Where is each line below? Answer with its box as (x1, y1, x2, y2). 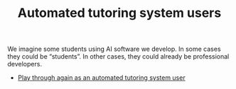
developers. (7, 60, 43, 69)
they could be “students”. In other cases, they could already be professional (7, 52, 230, 61)
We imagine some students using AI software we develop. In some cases (7, 44, 222, 54)
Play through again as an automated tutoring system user (17, 73, 186, 82)
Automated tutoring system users (17, 5, 222, 21)
